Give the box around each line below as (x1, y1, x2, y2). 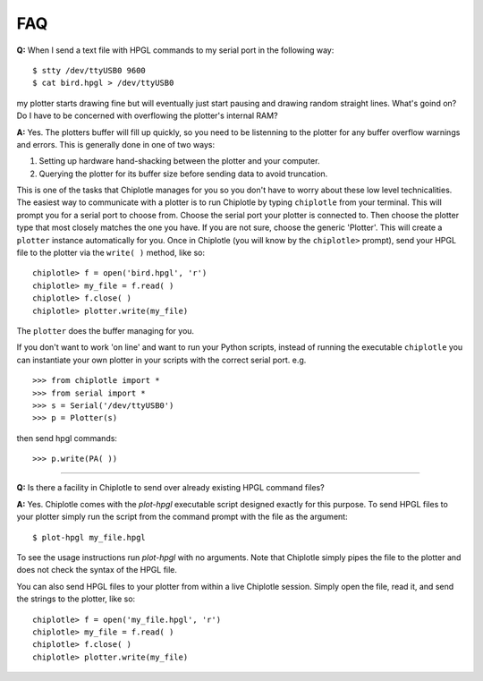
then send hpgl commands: (16, 432, 118, 443)
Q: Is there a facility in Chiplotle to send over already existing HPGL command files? (16, 482, 326, 493)
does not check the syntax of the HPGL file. (16, 565, 178, 575)
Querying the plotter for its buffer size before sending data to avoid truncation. (38, 168, 328, 179)
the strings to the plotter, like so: (16, 593, 136, 604)
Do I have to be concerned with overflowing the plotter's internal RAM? (16, 110, 278, 121)
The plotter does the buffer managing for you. (16, 325, 195, 336)
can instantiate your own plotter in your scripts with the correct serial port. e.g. (16, 354, 307, 365)
